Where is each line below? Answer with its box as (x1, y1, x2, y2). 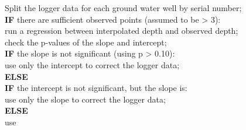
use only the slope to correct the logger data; (5, 93, 166, 105)
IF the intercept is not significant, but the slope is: (5, 82, 187, 94)
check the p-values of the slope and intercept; (5, 36, 167, 48)
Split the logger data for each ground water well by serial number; (5, 2, 242, 13)
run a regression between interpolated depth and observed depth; (5, 24, 238, 37)
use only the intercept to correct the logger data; (5, 58, 180, 71)
